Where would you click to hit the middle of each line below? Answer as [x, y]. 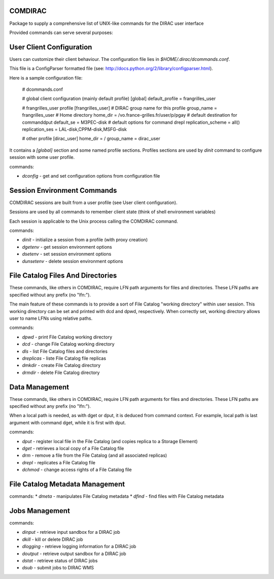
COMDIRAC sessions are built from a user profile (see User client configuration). [93, 202]
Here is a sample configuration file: [46, 78]
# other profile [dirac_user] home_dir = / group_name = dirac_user [91, 139]
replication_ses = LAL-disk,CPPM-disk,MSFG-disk [74, 129]
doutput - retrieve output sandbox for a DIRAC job [74, 554]
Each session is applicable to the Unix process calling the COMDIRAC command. [94, 221]
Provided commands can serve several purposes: [61, 32]
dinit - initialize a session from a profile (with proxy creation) [85, 240]
